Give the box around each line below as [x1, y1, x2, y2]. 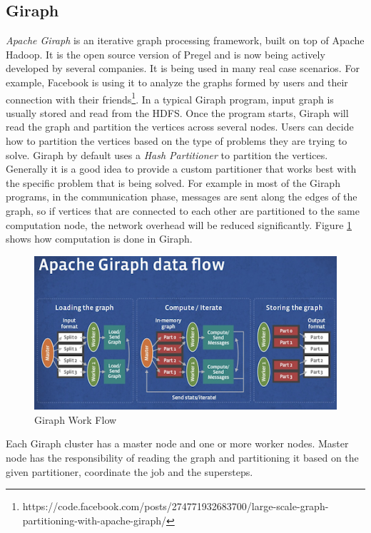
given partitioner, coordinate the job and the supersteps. [6, 464, 253, 479]
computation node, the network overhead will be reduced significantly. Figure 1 [6, 217, 352, 232]
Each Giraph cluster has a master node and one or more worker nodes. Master [6, 436, 349, 451]
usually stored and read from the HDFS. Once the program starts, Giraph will [6, 105, 349, 120]
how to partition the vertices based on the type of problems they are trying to [6, 133, 347, 148]
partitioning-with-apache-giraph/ [22, 512, 166, 527]
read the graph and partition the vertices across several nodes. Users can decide [6, 119, 354, 134]
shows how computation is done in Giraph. [6, 231, 193, 246]
